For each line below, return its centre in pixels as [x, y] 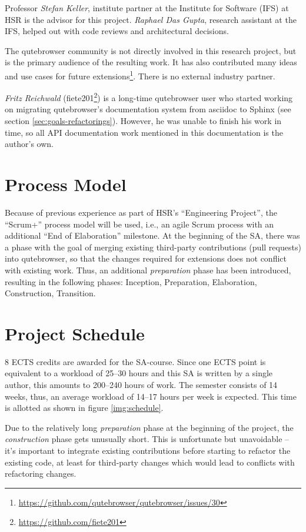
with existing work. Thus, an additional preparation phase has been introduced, [148, 270]
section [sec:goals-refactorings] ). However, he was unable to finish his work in [143, 121]
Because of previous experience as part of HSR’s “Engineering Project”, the [141, 212]
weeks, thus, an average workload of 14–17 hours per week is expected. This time [151, 396]
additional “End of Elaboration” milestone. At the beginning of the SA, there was [152, 235]
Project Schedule [75, 333]
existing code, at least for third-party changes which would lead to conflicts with [150, 462]
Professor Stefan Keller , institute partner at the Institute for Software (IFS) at [147, 8]
